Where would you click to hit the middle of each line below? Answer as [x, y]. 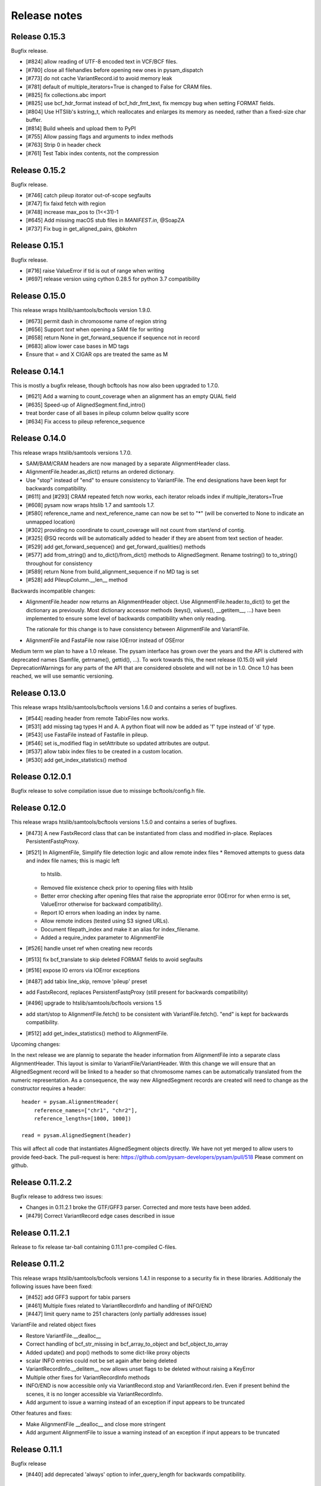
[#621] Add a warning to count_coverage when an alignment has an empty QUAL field [131, 396]
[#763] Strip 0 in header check [63, 145]
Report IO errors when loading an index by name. [101, 912]
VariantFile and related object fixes [53, 1325]
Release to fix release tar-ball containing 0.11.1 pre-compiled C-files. [94, 1247]
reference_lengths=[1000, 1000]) [83, 1119]
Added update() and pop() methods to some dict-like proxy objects [108, 1352]
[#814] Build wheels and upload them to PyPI [81, 128]
